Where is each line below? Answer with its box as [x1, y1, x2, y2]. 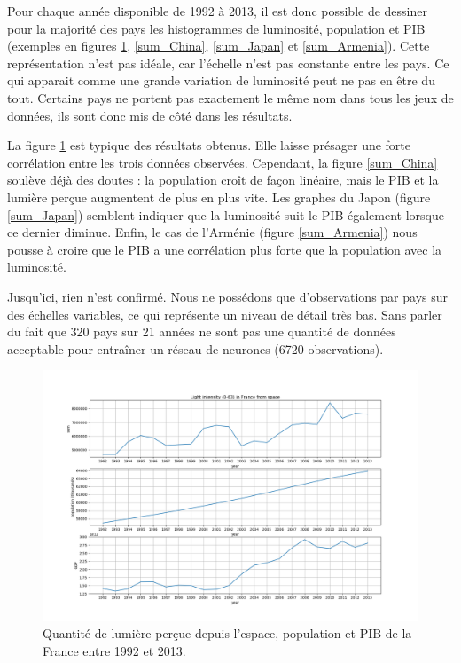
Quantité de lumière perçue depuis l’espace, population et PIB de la [43, 624, 412, 643]
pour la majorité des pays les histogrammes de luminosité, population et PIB [7, 19, 426, 37]
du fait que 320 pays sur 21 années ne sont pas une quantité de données [7, 322, 396, 341]
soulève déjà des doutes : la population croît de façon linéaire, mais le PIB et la [7, 170, 439, 189]
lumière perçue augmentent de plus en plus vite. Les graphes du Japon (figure [7, 187, 431, 206]
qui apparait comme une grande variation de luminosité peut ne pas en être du [7, 71, 435, 90]
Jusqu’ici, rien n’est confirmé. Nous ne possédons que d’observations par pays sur [7, 287, 448, 305]
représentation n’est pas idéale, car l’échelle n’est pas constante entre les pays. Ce [7, 53, 449, 72]
